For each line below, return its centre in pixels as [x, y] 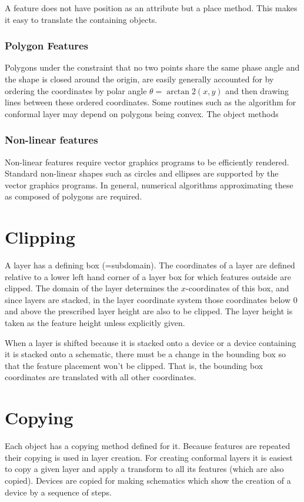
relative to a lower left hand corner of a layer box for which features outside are [148, 276]
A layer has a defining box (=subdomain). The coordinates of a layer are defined [150, 265]
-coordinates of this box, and [238, 288]
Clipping [40, 237]
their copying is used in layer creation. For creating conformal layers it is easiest [149, 457]
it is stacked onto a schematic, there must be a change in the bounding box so [145, 354]
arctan [178, 92]
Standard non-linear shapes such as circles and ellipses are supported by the [142, 173]
